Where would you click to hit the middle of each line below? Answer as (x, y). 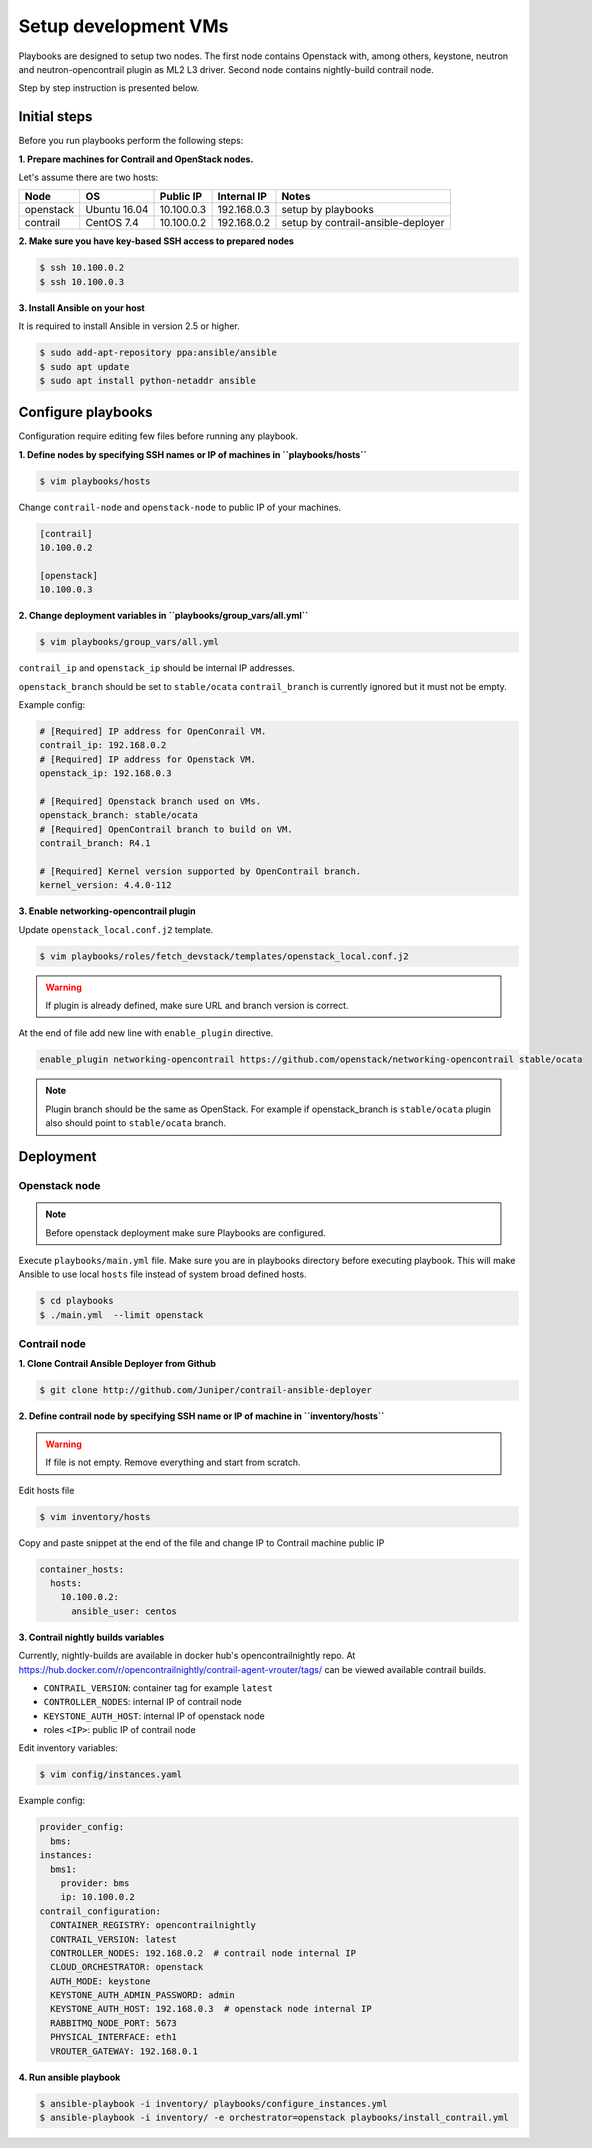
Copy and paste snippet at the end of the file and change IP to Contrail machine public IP (201, 1542)
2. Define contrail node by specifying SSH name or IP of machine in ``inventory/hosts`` (201, 1416)
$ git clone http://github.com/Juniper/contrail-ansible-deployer (205, 1390)
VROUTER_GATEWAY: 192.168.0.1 (124, 2051)
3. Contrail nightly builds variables (91, 1637)
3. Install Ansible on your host (81, 307)
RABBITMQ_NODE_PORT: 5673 (113, 2023)
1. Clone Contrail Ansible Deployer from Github (117, 1364)
